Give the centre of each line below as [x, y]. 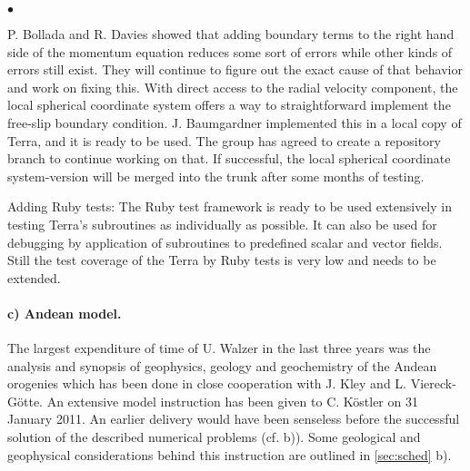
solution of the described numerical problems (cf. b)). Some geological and [214, 437]
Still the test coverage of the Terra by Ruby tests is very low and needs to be [222, 260]
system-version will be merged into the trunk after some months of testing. [216, 176]
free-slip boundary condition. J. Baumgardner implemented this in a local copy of [235, 122]
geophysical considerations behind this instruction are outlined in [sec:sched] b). [230, 454]
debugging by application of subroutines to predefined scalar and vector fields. [225, 242]
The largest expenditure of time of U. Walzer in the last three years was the [219, 348]
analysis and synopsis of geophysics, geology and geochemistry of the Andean [222, 365]
